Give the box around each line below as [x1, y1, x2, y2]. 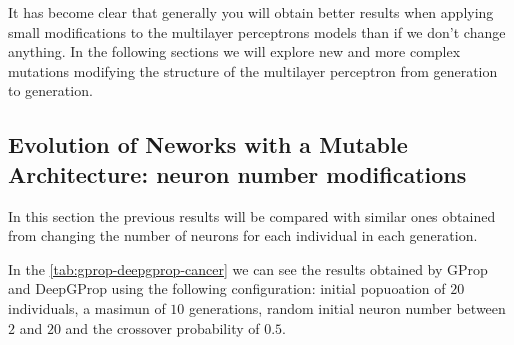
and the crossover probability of [65, 317, 260, 338]
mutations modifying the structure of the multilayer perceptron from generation [8, 60, 498, 81]
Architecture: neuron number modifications [8, 158, 467, 189]
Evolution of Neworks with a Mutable [8, 129, 408, 160]
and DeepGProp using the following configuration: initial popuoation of [8, 278, 446, 299]
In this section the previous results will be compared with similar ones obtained [8, 205, 496, 226]
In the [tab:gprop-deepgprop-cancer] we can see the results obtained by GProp [8, 258, 488, 279]
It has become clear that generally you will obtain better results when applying [8, 2, 494, 22]
